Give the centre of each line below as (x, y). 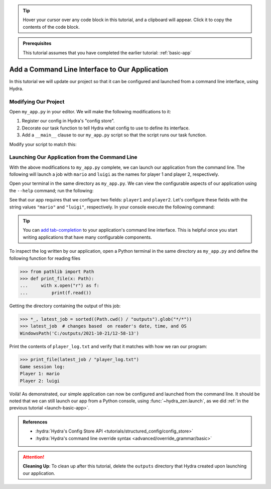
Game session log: (42, 367)
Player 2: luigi (40, 381)
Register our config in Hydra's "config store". (68, 121)
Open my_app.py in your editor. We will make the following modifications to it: (90, 112)
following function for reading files (45, 258)
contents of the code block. (51, 27)
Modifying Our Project (37, 102)
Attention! (34, 457)
